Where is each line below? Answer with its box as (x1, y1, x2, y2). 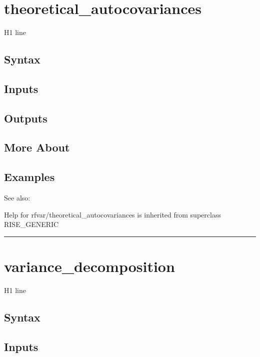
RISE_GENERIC (4, 219, 59, 229)
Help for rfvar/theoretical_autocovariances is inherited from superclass (4, 209, 221, 219)
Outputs (4, 110, 47, 125)
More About (4, 139, 70, 155)
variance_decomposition (4, 256, 175, 276)
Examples (4, 169, 55, 184)
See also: (4, 192, 30, 203)
